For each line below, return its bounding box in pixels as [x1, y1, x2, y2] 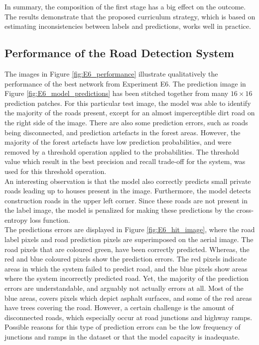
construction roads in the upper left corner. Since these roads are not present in [4, 195, 248, 205]
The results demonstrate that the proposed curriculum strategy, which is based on [4, 11, 256, 21]
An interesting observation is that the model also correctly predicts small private [4, 175, 251, 186]
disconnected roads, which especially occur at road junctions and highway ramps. [4, 312, 253, 322]
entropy [4, 214, 28, 225]
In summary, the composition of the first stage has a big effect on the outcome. [4, 1, 246, 11]
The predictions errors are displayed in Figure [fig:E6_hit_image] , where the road [4, 224, 255, 235]
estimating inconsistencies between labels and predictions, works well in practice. [4, 21, 251, 31]
